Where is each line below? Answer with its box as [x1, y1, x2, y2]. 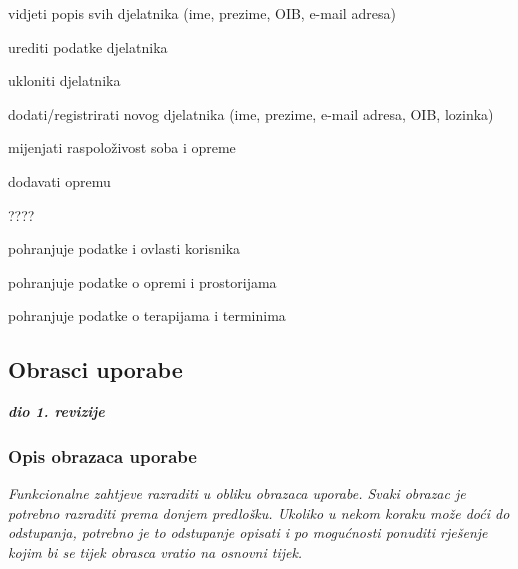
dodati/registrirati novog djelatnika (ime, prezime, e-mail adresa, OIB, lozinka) [8, 103, 494, 124]
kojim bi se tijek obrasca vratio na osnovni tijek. [8, 541, 303, 562]
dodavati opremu [8, 170, 111, 191]
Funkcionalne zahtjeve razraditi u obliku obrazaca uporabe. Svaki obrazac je [8, 482, 466, 503]
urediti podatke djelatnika [8, 36, 168, 57]
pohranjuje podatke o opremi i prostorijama [8, 271, 277, 292]
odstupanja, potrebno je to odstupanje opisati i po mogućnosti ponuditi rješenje [8, 522, 488, 543]
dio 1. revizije [8, 401, 105, 422]
